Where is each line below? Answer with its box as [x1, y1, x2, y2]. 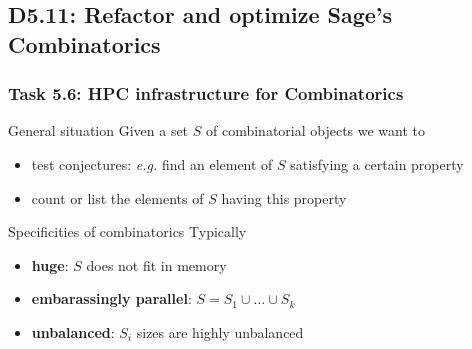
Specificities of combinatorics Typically [8, 221, 247, 242]
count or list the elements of [31, 187, 204, 208]
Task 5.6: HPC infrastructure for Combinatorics [8, 81, 404, 106]
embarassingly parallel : [31, 288, 192, 309]
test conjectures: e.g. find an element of [31, 153, 273, 174]
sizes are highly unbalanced [136, 321, 304, 342]
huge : [31, 254, 69, 275]
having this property [221, 187, 347, 208]
